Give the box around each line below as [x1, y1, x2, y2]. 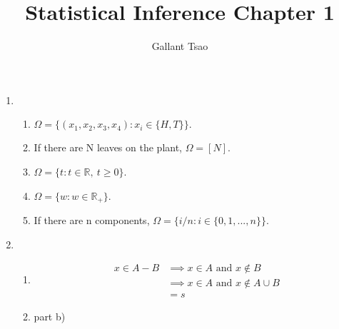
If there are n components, [34, 212, 150, 227]
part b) [34, 309, 66, 324]
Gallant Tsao [151, 39, 208, 54]
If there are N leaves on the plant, [34, 140, 183, 155]
